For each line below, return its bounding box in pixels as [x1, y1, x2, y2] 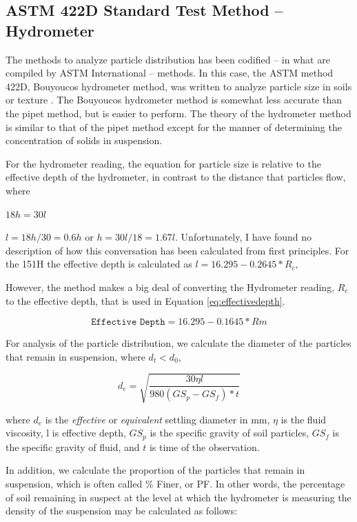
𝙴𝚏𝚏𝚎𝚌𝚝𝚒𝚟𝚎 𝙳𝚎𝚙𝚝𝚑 [91, 317, 165, 328]
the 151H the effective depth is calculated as [6, 257, 192, 271]
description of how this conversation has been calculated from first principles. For [6, 243, 349, 257]
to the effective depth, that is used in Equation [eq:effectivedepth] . [6, 293, 285, 308]
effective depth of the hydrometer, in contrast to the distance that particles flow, [6, 170, 346, 184]
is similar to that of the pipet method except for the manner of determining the [6, 119, 342, 134]
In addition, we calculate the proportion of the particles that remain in [6, 463, 305, 477]
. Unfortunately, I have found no [175, 230, 312, 244]
